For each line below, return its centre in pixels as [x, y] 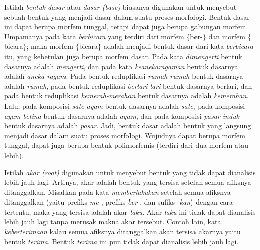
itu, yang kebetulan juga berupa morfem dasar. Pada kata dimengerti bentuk [123, 56]
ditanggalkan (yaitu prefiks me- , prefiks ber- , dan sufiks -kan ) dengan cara [119, 202]
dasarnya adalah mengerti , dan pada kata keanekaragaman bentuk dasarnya [121, 66]
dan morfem [227, 36]
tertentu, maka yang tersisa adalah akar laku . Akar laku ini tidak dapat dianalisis [130, 211]
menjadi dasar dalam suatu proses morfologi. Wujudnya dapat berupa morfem [125, 135]
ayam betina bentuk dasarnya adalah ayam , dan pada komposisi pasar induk [122, 115]
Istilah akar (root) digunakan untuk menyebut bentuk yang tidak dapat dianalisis [130, 172]
